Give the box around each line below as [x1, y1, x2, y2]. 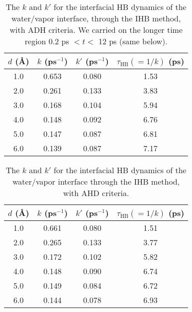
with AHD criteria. [63, 187, 129, 199]
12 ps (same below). [98, 35, 168, 47]
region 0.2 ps [24, 35, 69, 47]
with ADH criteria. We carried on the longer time [9, 24, 183, 35]
